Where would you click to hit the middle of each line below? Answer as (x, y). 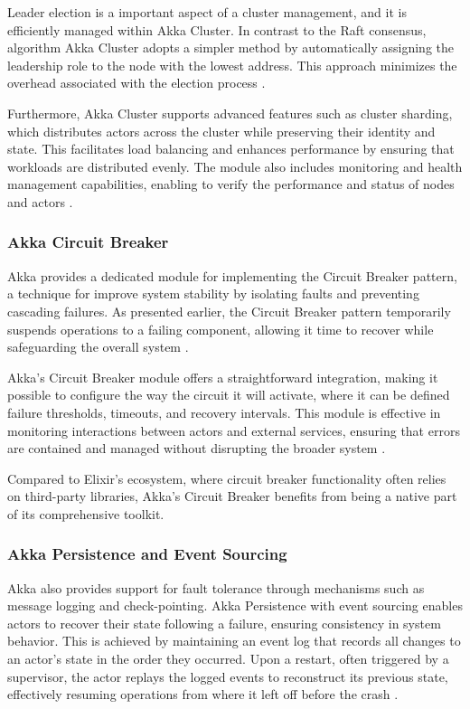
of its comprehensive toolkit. (86, 513)
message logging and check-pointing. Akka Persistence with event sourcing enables (235, 605)
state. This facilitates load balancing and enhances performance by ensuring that (231, 149)
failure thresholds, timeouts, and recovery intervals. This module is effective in (224, 412)
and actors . (40, 201)
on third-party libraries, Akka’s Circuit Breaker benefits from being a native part (232, 496)
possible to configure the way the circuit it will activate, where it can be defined (229, 395)
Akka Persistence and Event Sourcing (147, 554)
